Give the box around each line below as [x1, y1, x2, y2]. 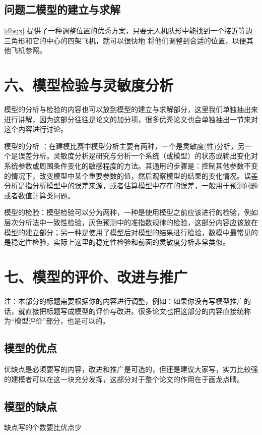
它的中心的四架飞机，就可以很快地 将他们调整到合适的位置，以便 [32, 35, 246, 45]
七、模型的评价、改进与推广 [4, 266, 188, 287]
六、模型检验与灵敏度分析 [4, 75, 174, 95]
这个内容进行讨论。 [4, 124, 68, 134]
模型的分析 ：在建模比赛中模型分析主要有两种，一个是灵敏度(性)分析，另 [4, 140, 245, 151]
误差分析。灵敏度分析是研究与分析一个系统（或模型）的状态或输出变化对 [18, 150, 258, 161]
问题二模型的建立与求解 [4, 2, 120, 17]
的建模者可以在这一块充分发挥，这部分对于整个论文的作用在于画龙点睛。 [4, 373, 244, 384]
